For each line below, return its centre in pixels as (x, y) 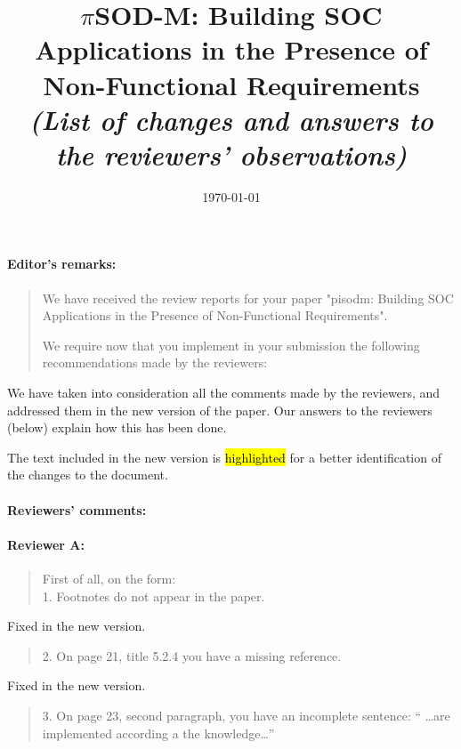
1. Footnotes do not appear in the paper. (154, 596)
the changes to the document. (88, 475)
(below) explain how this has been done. (117, 427)
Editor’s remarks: (62, 264)
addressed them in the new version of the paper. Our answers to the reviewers (220, 410)
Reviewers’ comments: (77, 509)
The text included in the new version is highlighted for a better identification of (224, 457)
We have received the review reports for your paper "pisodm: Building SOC (248, 298)
